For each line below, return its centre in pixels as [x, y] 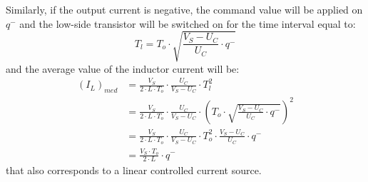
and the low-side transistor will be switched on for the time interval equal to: [188, 23]
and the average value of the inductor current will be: [123, 68]
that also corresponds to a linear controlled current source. [134, 170]
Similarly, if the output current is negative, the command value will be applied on [184, 9]
